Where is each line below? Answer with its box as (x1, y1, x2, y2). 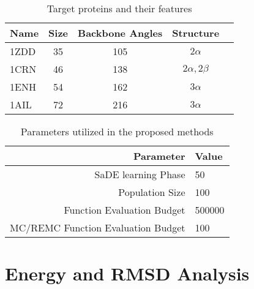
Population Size (118, 185, 185, 199)
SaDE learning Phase (94, 167, 185, 181)
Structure (172, 26, 220, 40)
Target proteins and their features (47, 1, 192, 15)
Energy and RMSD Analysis (5, 261, 250, 286)
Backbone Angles (78, 26, 163, 40)
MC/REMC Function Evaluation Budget (10, 220, 185, 235)
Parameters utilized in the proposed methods (20, 124, 214, 138)
